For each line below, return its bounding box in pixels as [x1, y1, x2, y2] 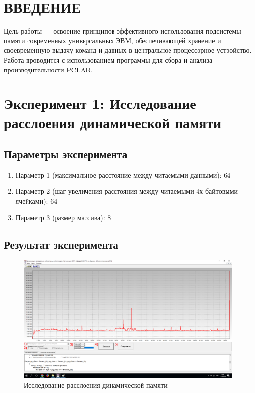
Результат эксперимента [4, 236, 118, 251]
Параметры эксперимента [4, 146, 128, 162]
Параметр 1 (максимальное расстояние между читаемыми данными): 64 [15, 169, 231, 179]
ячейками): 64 [15, 196, 57, 206]
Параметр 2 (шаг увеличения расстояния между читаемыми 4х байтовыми [15, 186, 238, 196]
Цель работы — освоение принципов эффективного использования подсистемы [4, 26, 241, 36]
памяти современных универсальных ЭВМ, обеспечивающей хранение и [4, 35, 221, 45]
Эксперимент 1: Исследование [4, 93, 196, 113]
